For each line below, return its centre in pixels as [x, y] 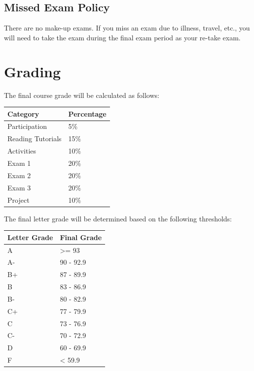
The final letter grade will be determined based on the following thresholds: [118, 218]
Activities [22, 151]
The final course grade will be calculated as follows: [82, 95]
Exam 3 [19, 187]
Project [18, 200]
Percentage [87, 113]
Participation [27, 126]
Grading [33, 71]
